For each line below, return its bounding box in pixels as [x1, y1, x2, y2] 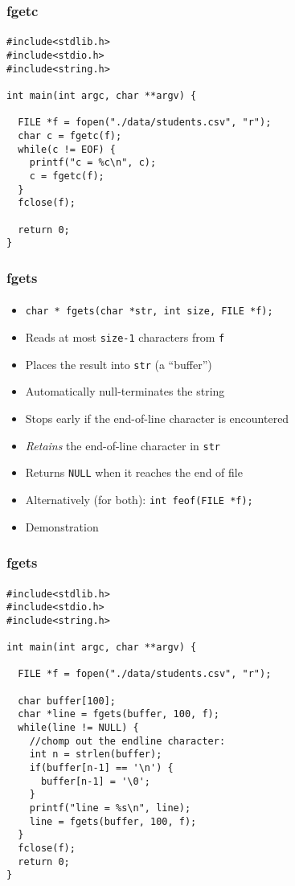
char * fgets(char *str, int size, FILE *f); [25, 306, 273, 318]
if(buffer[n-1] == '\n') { [29, 762, 174, 774]
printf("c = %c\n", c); [29, 157, 157, 169]
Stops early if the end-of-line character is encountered [25, 409, 289, 426]
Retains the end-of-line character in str [25, 437, 220, 453]
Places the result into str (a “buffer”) [25, 355, 212, 372]
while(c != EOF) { [18, 143, 117, 155]
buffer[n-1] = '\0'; [40, 775, 150, 787]
